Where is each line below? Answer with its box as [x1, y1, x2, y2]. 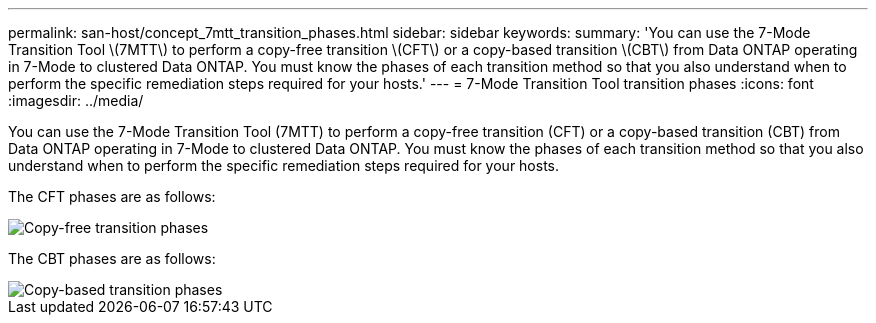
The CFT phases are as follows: [8, 188, 216, 205]
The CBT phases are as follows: [8, 250, 216, 267]
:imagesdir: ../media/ [8, 92, 144, 109]
